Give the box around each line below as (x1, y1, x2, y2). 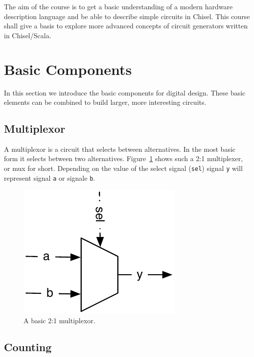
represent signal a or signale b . (4, 172, 95, 183)
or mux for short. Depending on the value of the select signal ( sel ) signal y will (4, 163, 243, 173)
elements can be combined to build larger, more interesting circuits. (4, 97, 207, 107)
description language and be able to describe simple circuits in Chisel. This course (4, 11, 250, 21)
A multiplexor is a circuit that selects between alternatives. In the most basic (4, 143, 236, 154)
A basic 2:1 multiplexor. (23, 315, 95, 325)
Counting (4, 339, 52, 354)
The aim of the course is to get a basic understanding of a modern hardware (4, 1, 233, 11)
